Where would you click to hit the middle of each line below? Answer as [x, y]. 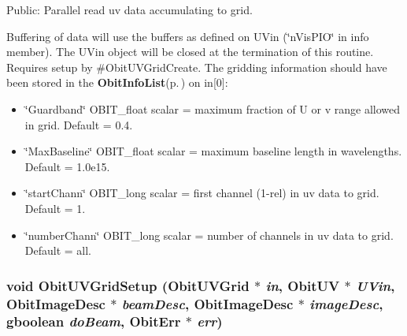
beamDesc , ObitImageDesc [207, 303]
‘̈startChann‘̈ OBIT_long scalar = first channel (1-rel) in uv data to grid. [202, 193]
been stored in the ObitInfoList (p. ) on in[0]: [117, 82]
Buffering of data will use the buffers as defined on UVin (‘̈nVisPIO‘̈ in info [188, 36]
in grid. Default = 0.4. [79, 124]
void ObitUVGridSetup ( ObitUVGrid [128, 285]
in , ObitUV [303, 285]
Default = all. [58, 250]
